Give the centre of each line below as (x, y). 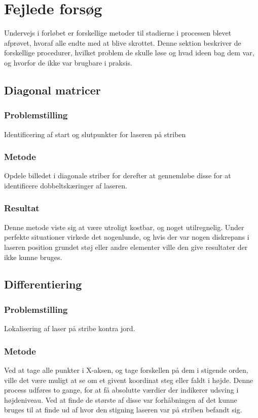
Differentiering (43, 284)
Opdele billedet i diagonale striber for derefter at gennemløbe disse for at (118, 175)
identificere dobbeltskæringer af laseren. (66, 185)
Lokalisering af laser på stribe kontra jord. (70, 328)
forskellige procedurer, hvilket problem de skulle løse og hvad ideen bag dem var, (129, 53)
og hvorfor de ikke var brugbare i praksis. (68, 62)
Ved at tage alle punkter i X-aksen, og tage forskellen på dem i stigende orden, (126, 369)
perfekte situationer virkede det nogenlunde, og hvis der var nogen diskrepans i (127, 237)
